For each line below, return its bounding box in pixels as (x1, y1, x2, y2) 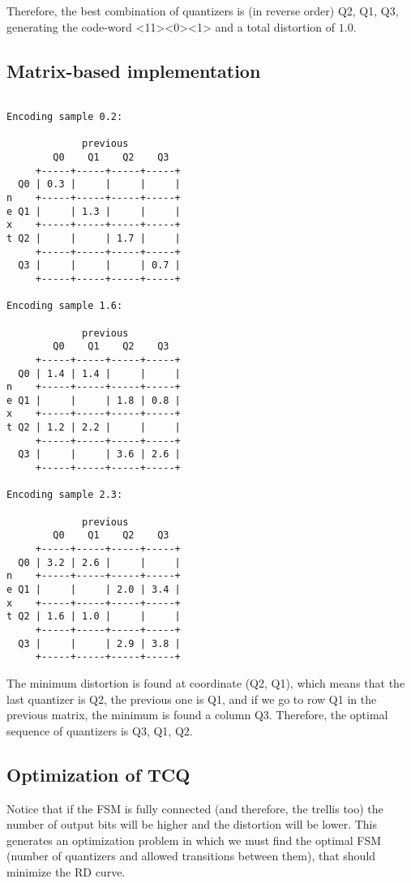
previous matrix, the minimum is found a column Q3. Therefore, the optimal (6, 706, 388, 723)
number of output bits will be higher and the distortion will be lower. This (6, 816, 377, 833)
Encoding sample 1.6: (6, 300, 123, 312)
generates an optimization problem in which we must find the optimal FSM (6, 831, 382, 848)
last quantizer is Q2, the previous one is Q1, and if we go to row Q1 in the (6, 690, 377, 707)
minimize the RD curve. (6, 863, 126, 880)
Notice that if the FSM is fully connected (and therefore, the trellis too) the (6, 799, 383, 817)
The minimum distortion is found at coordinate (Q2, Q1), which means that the (6, 674, 405, 691)
